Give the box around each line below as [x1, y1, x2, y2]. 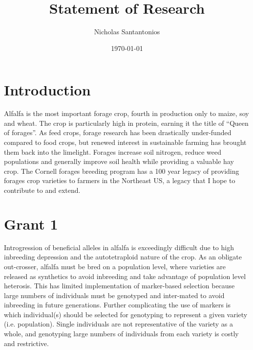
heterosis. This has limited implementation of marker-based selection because [4, 280, 235, 291]
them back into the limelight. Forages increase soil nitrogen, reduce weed [4, 146, 222, 157]
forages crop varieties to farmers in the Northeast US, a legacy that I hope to [4, 175, 235, 186]
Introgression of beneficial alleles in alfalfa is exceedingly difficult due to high [4, 242, 234, 252]
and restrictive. [4, 338, 49, 348]
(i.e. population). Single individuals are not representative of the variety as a [4, 319, 233, 329]
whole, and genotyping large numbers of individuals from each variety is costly [4, 328, 239, 339]
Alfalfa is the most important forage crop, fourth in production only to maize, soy [4, 108, 249, 118]
